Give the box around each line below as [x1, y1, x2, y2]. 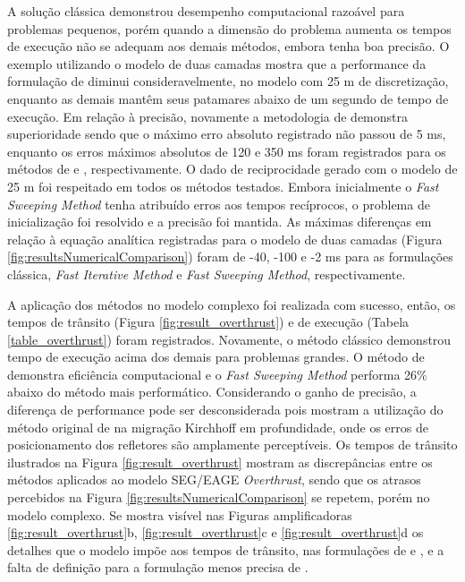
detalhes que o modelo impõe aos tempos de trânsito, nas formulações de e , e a [7, 540, 444, 559]
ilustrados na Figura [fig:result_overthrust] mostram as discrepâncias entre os [7, 452, 433, 471]
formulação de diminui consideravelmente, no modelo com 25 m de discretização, [7, 72, 449, 90]
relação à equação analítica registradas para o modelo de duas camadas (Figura [7, 229, 443, 248]
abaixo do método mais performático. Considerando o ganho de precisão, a [7, 382, 417, 401]
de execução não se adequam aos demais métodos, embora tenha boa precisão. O [7, 37, 450, 56]
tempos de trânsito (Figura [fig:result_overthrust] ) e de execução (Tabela [7, 312, 410, 331]
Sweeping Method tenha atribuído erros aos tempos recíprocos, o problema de [7, 194, 430, 213]
